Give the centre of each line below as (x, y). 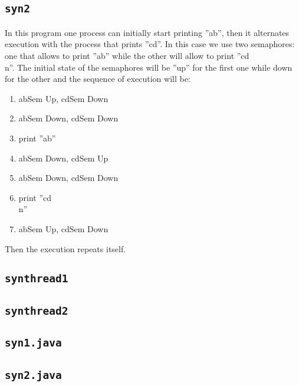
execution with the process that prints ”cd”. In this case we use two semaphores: (150, 44)
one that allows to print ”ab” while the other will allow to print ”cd (127, 55)
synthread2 (37, 311)
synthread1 (37, 279)
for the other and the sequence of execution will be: (98, 79)
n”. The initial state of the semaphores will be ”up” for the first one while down (149, 67)
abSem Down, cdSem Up (63, 158)
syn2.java (33, 375)
